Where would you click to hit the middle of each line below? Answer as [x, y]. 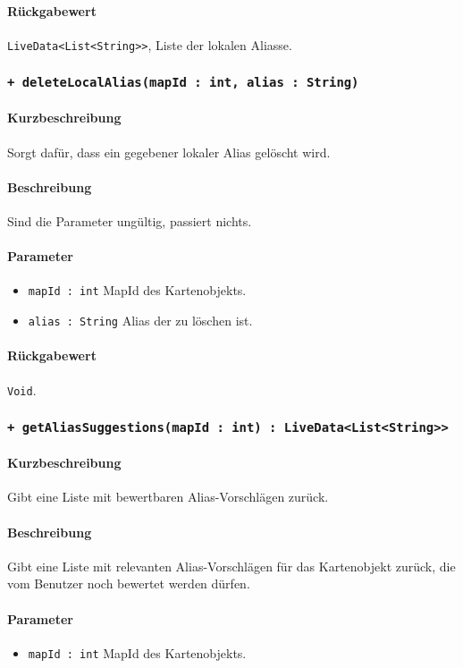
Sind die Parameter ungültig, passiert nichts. [130, 221]
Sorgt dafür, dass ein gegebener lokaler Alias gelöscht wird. [169, 152]
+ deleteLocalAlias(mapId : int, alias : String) [183, 83]
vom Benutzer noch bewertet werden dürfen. [129, 583]
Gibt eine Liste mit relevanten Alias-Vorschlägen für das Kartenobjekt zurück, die [231, 566]
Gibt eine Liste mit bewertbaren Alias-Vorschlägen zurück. [168, 497]
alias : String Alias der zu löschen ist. [140, 321]
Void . [22, 389]
